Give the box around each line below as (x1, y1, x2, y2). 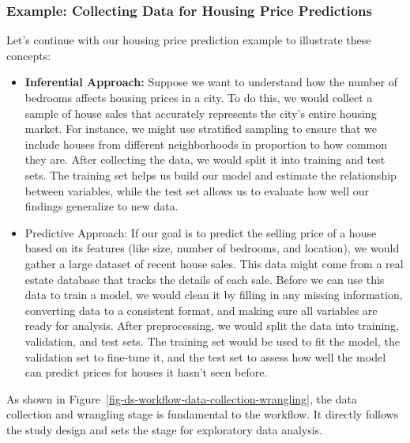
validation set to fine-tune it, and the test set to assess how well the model (24, 348, 386, 365)
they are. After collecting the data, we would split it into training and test (24, 151, 386, 168)
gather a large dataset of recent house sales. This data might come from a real (24, 255, 404, 271)
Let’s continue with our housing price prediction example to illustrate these (6, 32, 371, 48)
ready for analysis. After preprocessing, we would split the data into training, (24, 317, 399, 334)
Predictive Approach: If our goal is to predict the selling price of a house (24, 224, 377, 240)
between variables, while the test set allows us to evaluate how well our (24, 182, 369, 199)
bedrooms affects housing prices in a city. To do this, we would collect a (24, 89, 373, 105)
